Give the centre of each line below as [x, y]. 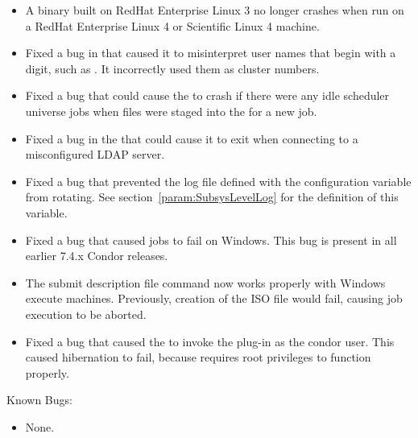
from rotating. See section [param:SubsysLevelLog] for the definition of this [212, 197]
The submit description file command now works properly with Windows [205, 282]
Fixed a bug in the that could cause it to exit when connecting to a [192, 138]
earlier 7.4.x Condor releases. [97, 256]
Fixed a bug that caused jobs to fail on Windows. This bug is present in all [211, 240]
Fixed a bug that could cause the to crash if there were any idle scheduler [207, 95]
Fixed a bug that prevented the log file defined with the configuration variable [218, 181]
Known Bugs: [39, 400]
